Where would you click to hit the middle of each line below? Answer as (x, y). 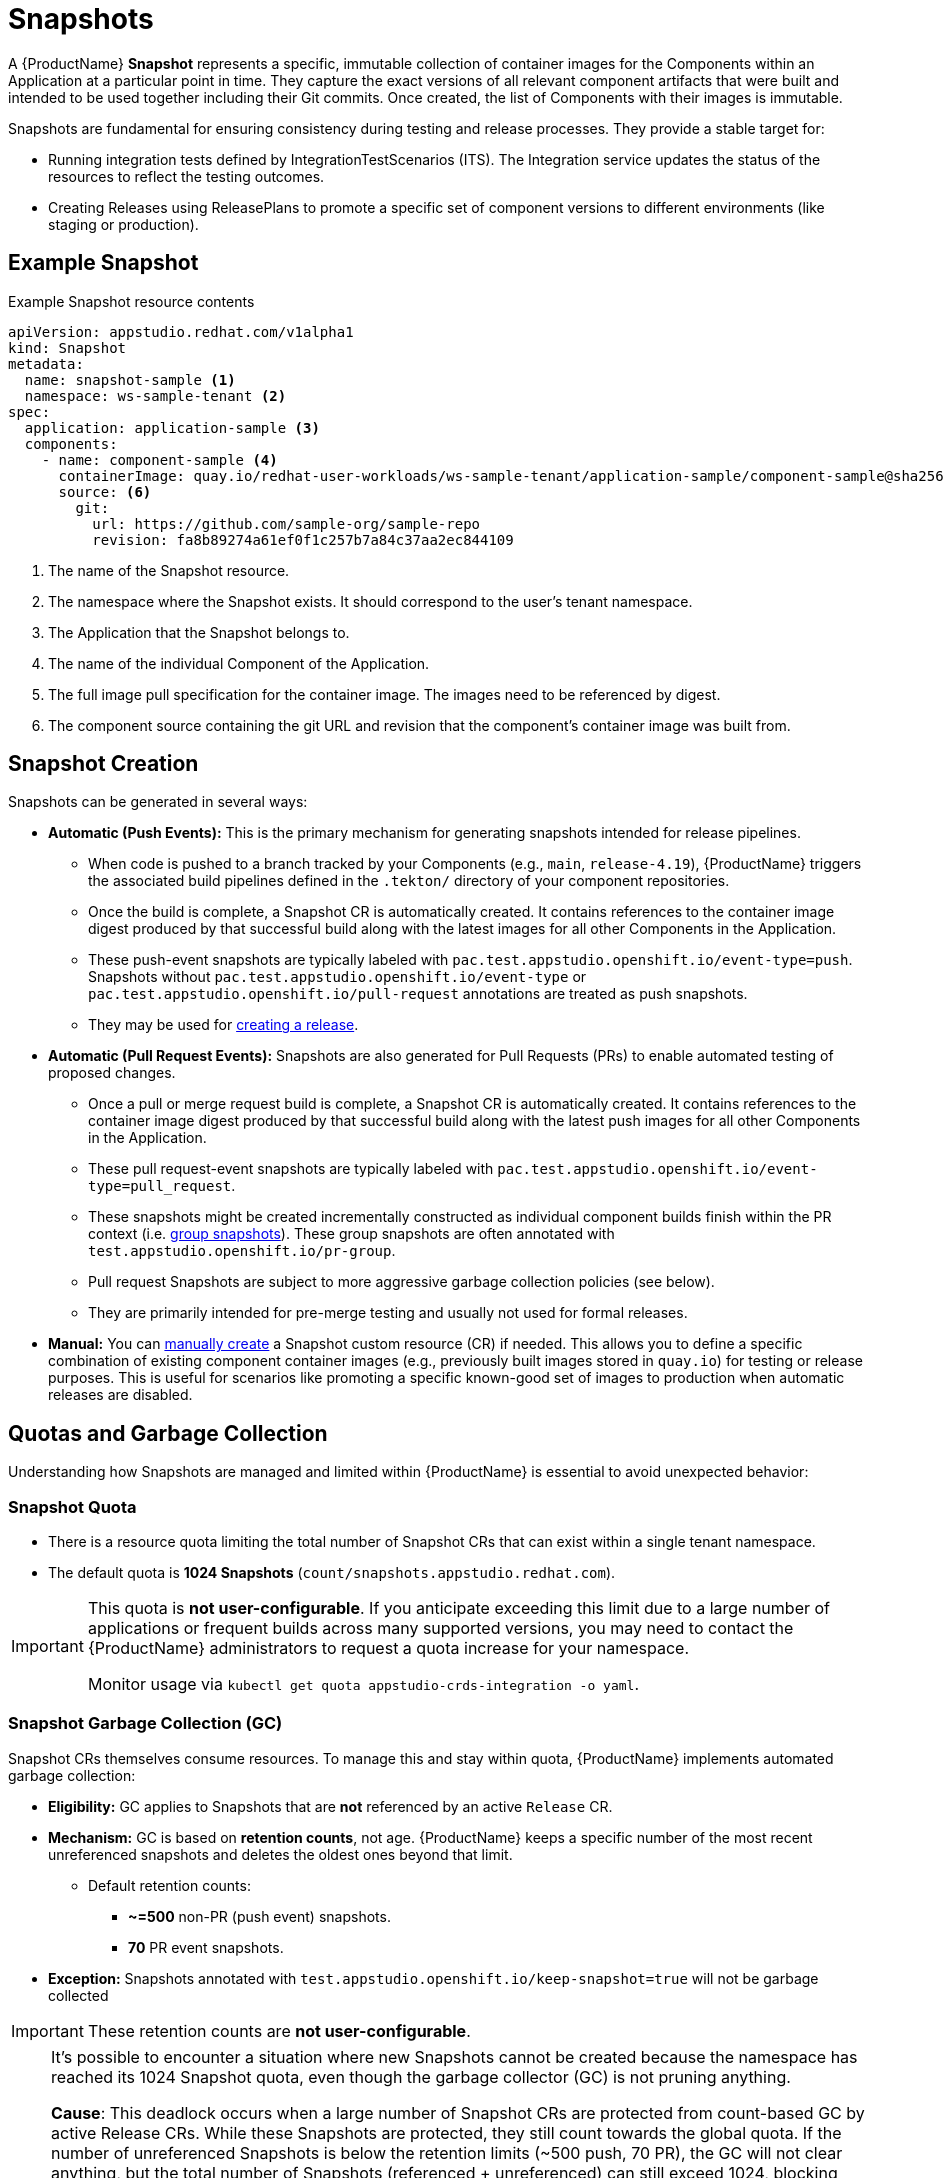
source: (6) (105, 491)
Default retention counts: (169, 1885)
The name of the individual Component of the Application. (239, 663)
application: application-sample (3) (172, 427)
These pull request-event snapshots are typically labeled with (291, 1169)
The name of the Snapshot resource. (169, 570)
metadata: (46, 363)
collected (78, 1995)
